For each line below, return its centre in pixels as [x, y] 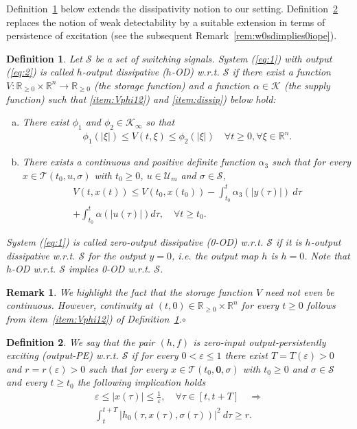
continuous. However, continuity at [80, 305]
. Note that [327, 255]
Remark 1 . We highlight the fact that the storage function [129, 291]
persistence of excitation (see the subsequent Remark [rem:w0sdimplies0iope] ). [172, 35]
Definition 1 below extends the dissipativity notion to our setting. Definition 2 [172, 8]
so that [160, 122]
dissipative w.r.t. [41, 255]
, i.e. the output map [215, 255]
